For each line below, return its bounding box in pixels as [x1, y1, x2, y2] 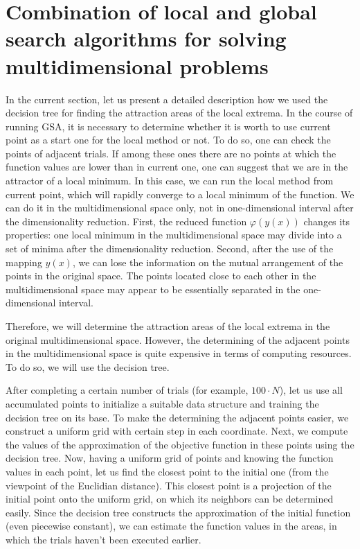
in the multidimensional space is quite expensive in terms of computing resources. [6, 346, 352, 360]
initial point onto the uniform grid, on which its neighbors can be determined [6, 491, 334, 506]
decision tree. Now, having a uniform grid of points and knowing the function [6, 451, 334, 465]
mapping [6, 254, 42, 269]
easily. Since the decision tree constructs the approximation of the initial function [6, 505, 351, 519]
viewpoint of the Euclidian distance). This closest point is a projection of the [6, 478, 332, 492]
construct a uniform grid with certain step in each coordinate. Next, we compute [6, 424, 348, 438]
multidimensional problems [6, 51, 269, 80]
